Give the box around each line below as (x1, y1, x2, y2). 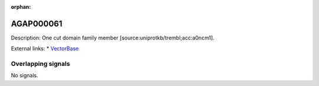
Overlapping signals (11, 59, 70, 68)
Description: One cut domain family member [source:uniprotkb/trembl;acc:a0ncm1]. (11, 34, 215, 41)
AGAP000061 (11, 18, 63, 29)
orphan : (11, 4, 31, 10)
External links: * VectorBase (11, 45, 79, 52)
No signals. (11, 72, 38, 79)
